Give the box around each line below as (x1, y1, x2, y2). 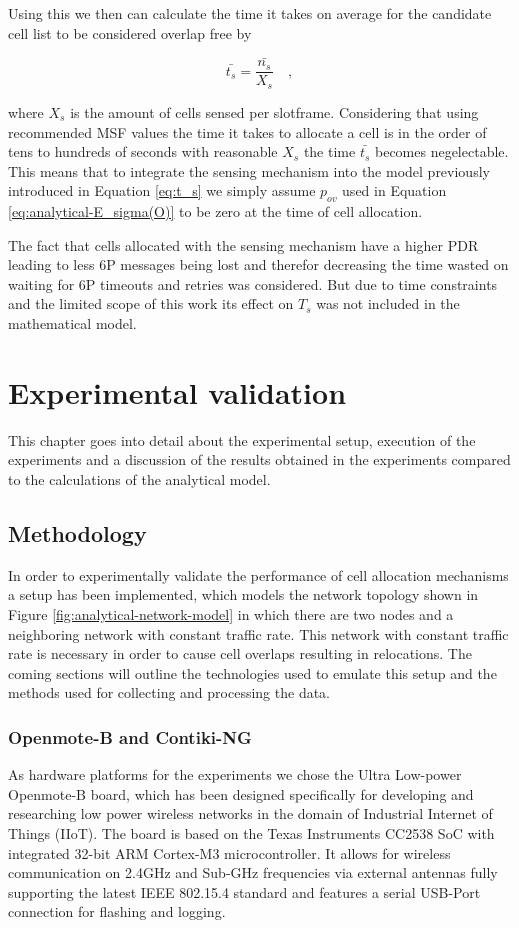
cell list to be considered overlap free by (8, 22, 252, 43)
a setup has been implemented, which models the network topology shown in (8, 584, 479, 605)
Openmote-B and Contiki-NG (8, 724, 252, 749)
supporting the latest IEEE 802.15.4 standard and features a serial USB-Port (8, 881, 481, 902)
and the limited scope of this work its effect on (8, 293, 294, 314)
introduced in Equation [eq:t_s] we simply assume (8, 180, 316, 201)
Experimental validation (8, 371, 347, 412)
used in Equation (342, 180, 447, 201)
